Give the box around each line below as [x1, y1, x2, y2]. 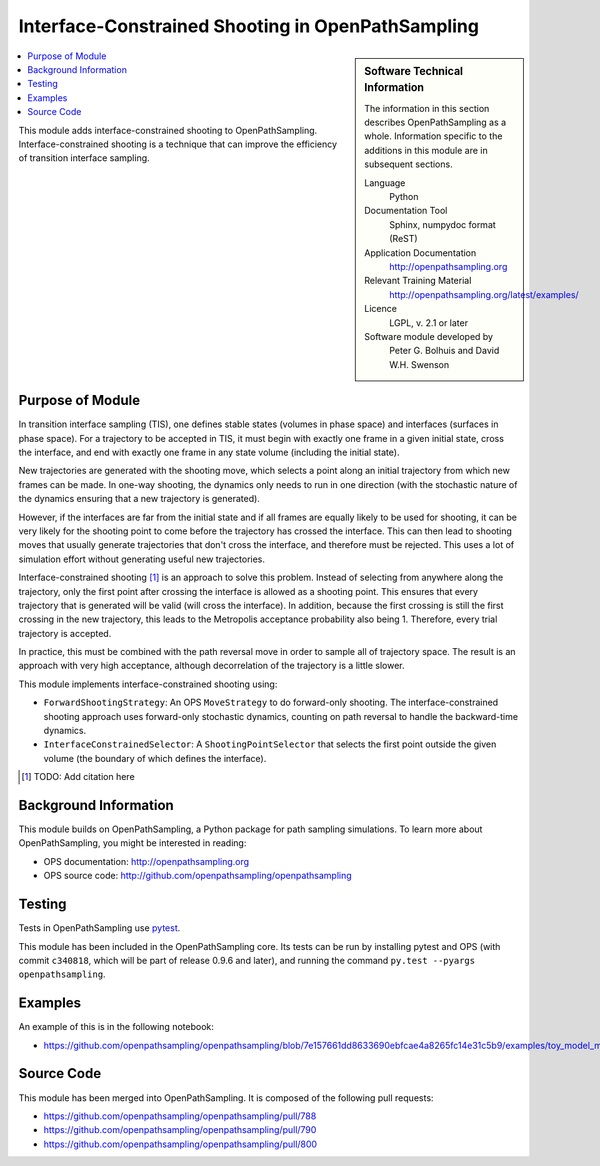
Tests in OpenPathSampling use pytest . [18, 922, 181, 934]
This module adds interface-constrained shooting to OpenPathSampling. [18, 124, 318, 136]
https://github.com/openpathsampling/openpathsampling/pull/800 [43, 1138, 318, 1150]
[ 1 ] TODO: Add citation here [21, 771, 135, 783]
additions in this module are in [364, 144, 489, 156]
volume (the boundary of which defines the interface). [43, 752, 267, 764]
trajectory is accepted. [18, 627, 112, 639]
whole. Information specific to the [364, 130, 503, 142]
